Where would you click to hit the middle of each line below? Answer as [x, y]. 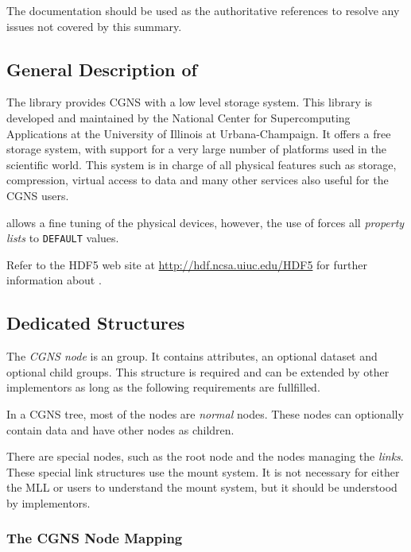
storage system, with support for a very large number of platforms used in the [196, 149]
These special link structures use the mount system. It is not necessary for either [203, 471]
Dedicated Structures [96, 323]
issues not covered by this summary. [94, 26]
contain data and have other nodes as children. [120, 429]
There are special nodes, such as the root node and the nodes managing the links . [205, 456]
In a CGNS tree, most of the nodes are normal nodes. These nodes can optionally [205, 413]
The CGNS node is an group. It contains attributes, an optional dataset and [192, 356]
